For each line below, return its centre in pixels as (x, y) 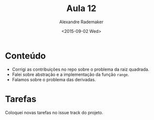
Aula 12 (81, 8)
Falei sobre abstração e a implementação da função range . (70, 74)
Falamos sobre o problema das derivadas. (54, 79)
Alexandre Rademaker (81, 22)
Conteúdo (25, 56)
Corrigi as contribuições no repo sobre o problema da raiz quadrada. (81, 69)
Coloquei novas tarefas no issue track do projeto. (54, 112)
